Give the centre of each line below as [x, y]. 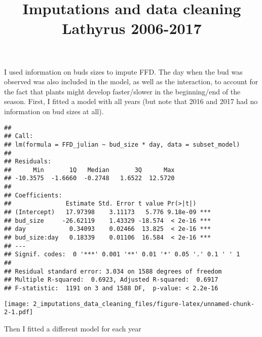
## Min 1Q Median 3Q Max [89, 170]
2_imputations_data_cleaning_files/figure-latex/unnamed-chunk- [144, 304]
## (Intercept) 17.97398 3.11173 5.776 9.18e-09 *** [108, 212]
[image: [17, 304]
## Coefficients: [33, 195]
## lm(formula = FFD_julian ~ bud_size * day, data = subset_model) [122, 144]
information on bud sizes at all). [54, 111]
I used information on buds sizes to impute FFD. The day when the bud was [123, 71]
